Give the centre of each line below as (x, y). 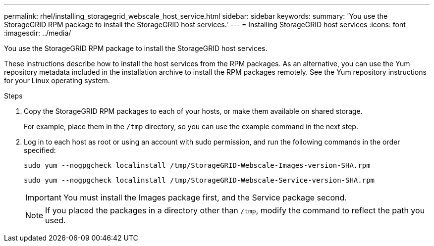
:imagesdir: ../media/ (38, 33)
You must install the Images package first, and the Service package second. (205, 197)
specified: (40, 150)
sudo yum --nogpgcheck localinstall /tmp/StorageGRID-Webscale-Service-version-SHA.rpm (199, 180)
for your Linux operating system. (57, 80)
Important (43, 197)
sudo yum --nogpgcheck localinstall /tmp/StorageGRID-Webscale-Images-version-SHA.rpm (197, 165)
